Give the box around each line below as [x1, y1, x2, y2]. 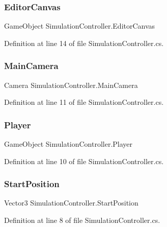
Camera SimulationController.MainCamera [4, 79, 138, 90]
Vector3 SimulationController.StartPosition [4, 197, 138, 208]
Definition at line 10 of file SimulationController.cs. [4, 155, 164, 166]
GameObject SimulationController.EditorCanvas [4, 20, 155, 31]
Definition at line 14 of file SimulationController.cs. [4, 37, 164, 48]
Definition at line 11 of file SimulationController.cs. [4, 97, 164, 107]
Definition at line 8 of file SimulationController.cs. [4, 215, 160, 225]
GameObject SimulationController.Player [4, 139, 133, 149]
